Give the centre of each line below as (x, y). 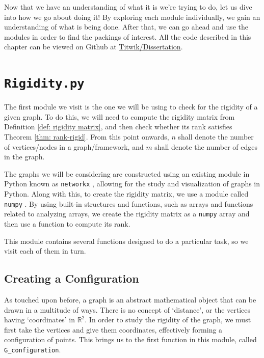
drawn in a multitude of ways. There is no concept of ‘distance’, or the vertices (127, 309)
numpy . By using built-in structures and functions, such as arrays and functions (129, 203)
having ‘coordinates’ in (39, 320)
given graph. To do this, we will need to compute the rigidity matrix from (120, 116)
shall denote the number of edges (206, 146)
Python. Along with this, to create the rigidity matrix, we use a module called (126, 194)
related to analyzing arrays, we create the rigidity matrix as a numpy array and (127, 214)
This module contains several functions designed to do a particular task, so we (126, 241)
